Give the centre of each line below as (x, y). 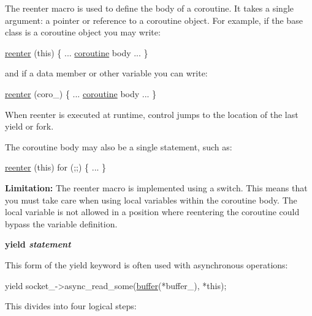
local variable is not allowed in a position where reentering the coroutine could (152, 212)
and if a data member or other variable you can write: (106, 73)
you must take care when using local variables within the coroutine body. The (151, 200)
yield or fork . (29, 126)
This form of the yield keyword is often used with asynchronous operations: (146, 264)
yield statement (38, 244)
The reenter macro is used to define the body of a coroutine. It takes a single (149, 8)
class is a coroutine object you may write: (83, 32)
